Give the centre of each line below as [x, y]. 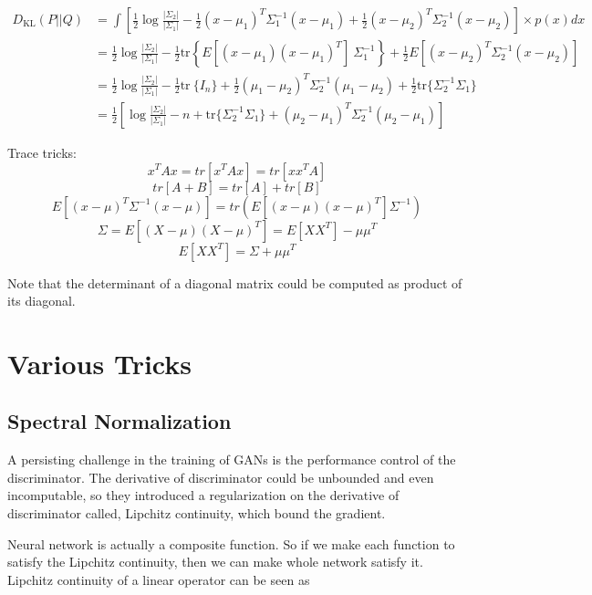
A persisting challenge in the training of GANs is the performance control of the [232, 459]
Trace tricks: [42, 152]
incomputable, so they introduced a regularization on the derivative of [203, 495]
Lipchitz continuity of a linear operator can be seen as [159, 579]
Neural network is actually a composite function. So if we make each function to [231, 543]
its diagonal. [42, 301]
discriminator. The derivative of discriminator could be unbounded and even [221, 477]
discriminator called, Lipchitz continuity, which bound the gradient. [197, 513]
